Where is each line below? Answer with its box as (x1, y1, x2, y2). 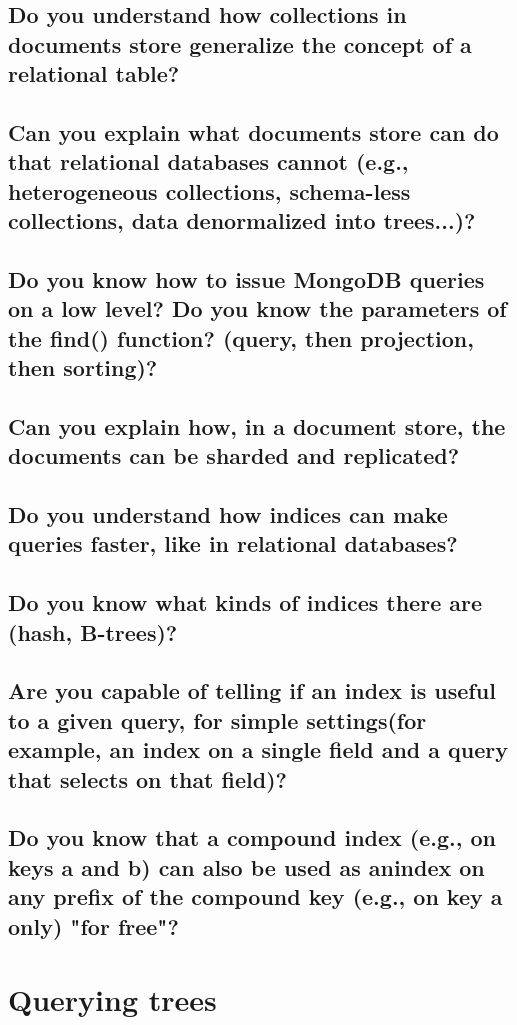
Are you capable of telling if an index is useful (8, 675, 496, 706)
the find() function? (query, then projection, (8, 322, 474, 353)
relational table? (8, 58, 180, 89)
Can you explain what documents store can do (8, 116, 499, 147)
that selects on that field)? (8, 763, 287, 794)
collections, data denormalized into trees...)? (8, 205, 476, 236)
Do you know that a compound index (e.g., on (8, 822, 497, 853)
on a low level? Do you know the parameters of (8, 293, 507, 324)
